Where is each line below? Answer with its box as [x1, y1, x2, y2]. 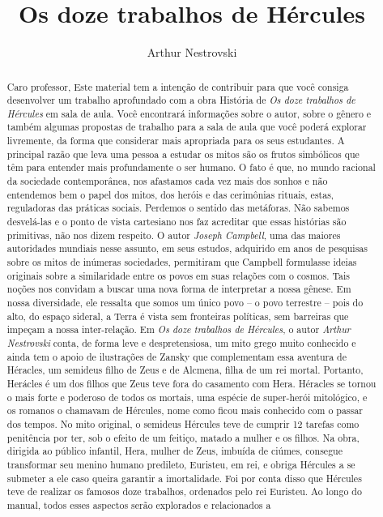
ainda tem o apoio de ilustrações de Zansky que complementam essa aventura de [6, 349, 347, 363]
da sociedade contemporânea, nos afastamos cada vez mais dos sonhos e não [6, 174, 328, 188]
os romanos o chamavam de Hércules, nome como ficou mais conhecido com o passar [6, 404, 363, 417]
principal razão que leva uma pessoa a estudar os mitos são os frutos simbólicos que [6, 147, 360, 160]
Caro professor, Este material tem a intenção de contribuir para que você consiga [6, 79, 349, 93]
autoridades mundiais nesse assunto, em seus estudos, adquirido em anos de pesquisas [6, 241, 368, 255]
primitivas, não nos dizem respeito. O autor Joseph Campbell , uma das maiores [6, 228, 341, 241]
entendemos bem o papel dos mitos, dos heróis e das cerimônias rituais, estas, [6, 187, 334, 201]
